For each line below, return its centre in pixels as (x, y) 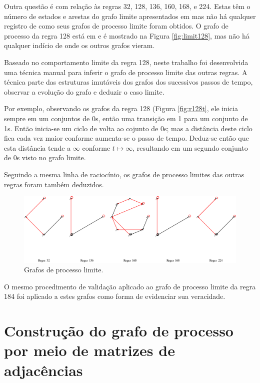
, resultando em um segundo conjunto (190, 147)
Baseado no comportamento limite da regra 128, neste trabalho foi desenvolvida (126, 62)
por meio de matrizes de (89, 350)
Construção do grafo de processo (119, 331)
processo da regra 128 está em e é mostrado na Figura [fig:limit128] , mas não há (127, 35)
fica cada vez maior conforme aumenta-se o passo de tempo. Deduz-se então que (126, 138)
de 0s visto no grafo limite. (45, 157)
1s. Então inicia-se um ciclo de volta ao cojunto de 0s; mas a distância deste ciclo (128, 128)
